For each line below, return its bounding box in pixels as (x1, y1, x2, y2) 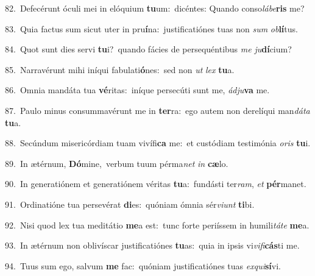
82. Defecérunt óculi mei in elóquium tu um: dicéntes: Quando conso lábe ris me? (5, 2, 305, 14)
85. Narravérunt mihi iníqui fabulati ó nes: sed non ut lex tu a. (5, 63, 235, 76)
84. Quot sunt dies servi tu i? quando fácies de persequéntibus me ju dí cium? (5, 43, 292, 55)
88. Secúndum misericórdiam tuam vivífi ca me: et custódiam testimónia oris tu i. (5, 136, 311, 149)
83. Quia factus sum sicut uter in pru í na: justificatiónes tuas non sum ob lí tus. (5, 22, 298, 35)
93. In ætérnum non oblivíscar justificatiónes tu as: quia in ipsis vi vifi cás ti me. (5, 239, 300, 252)
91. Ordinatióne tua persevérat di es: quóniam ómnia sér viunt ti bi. (5, 197, 255, 210)
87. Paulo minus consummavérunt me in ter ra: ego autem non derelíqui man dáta (5, 104, 310, 116)
